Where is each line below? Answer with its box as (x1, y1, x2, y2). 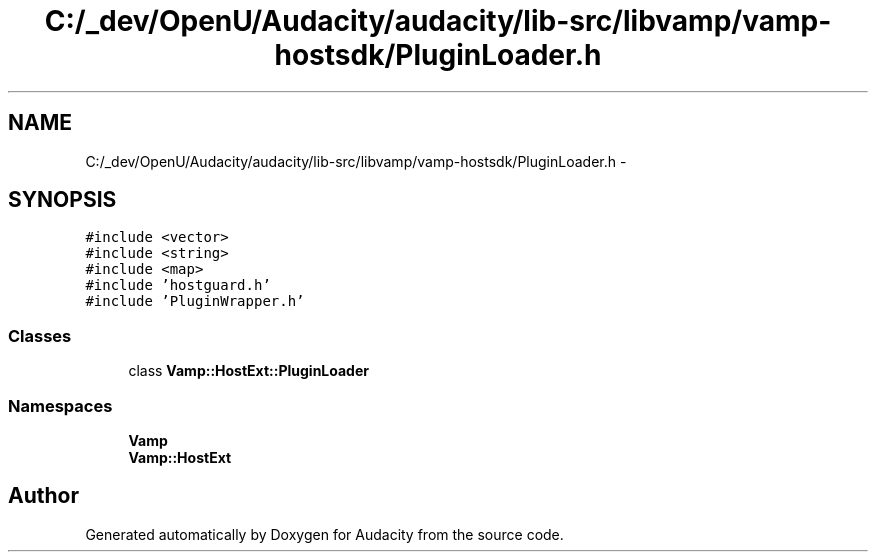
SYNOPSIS (8, 187, 117, 213)
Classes (8, 325, 72, 346)
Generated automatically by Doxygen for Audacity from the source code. (85, 525, 564, 543)
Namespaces (8, 395, 113, 416)
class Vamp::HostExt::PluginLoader (128, 362, 369, 380)
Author (8, 483, 79, 509)
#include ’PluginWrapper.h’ (85, 293, 305, 310)
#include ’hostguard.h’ (85, 277, 271, 294)
